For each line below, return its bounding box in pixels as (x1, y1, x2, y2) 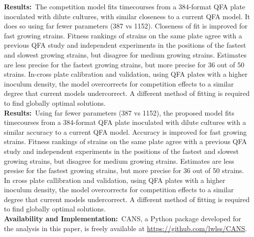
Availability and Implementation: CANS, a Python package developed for (4, 213, 241, 224)
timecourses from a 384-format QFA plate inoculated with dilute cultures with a (4, 117, 246, 127)
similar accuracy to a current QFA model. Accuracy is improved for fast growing (4, 126, 247, 137)
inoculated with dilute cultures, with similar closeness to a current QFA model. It (4, 11, 251, 21)
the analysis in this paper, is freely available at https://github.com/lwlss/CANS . (4, 223, 247, 233)
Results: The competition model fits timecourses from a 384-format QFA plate (4, 1, 246, 11)
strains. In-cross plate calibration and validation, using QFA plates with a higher (4, 69, 248, 79)
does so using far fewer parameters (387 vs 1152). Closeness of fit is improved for (4, 21, 248, 31)
